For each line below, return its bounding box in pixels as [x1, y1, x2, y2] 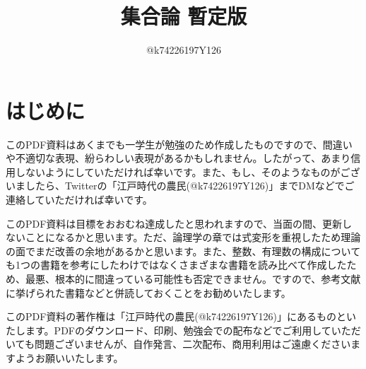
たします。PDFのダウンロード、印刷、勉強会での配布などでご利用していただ [6, 322, 361, 337]
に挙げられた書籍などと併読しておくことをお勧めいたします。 [6, 285, 291, 300]
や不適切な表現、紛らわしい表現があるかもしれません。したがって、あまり [6, 151, 351, 165]
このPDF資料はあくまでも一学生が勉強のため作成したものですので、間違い [6, 136, 353, 151]
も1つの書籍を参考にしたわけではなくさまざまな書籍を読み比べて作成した [6, 257, 347, 272]
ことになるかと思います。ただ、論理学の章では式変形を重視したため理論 [25, 230, 361, 245]
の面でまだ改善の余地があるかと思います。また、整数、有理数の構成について [6, 243, 361, 258]
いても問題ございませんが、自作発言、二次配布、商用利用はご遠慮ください [6, 336, 351, 351]
